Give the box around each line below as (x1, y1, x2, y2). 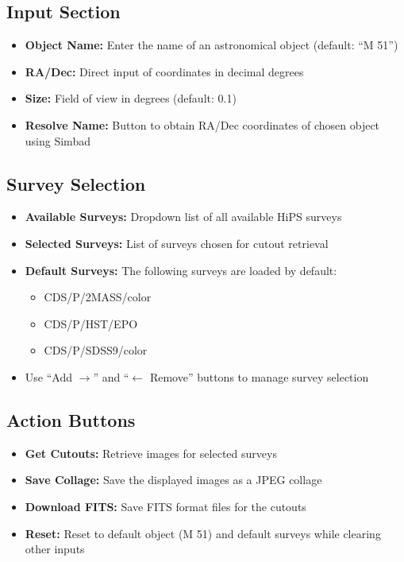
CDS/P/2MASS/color (44, 289, 152, 305)
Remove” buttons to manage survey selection (149, 368, 369, 385)
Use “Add (25, 368, 72, 385)
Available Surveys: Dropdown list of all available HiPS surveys (25, 208, 342, 225)
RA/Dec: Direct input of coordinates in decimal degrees (25, 63, 304, 79)
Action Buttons (6, 407, 136, 432)
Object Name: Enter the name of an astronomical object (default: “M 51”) (25, 37, 398, 53)
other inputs (25, 541, 85, 557)
